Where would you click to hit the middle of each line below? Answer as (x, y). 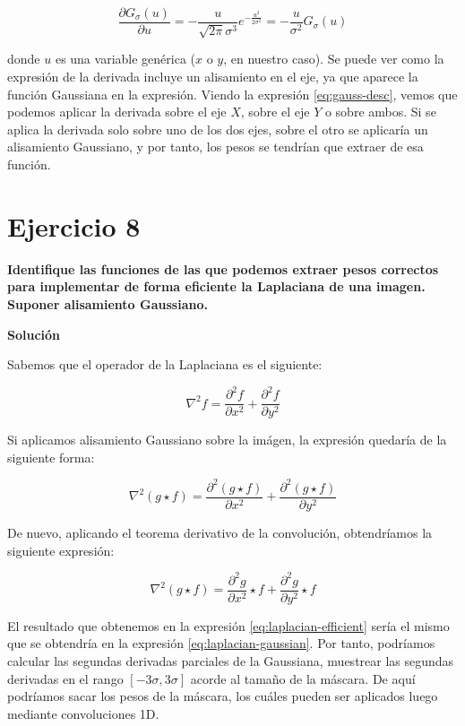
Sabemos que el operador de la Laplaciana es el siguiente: (165, 364)
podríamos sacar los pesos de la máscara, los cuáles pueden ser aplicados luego (223, 696)
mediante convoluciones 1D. (83, 713)
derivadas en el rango (65, 678)
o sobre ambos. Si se (380, 112)
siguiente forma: (51, 457)
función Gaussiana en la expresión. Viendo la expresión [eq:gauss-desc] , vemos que (232, 94)
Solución (34, 334)
